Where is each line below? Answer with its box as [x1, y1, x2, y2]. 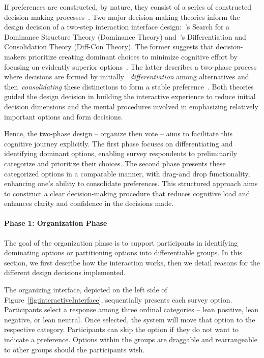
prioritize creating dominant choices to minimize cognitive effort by [28, 51, 238, 62]
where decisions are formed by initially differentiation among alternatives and [4, 71, 249, 82]
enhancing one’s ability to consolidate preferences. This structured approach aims [4, 178, 258, 189]
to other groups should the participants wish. [4, 344, 145, 354]
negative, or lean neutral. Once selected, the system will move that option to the [4, 314, 255, 324]
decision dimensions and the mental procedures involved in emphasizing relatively [4, 101, 258, 111]
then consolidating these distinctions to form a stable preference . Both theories [4, 81, 254, 92]
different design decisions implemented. [4, 267, 126, 278]
